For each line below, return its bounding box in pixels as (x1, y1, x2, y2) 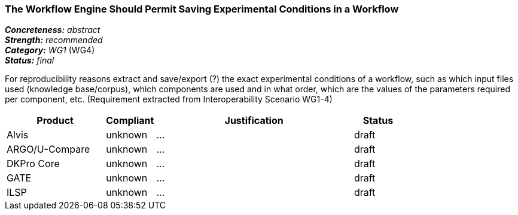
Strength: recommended (5, 35, 103, 46)
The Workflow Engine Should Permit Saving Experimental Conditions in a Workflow (5, 3, 399, 15)
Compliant (106, 114, 154, 127)
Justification (224, 114, 284, 127)
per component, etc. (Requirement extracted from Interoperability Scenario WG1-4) (5, 94, 333, 105)
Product (36, 114, 74, 127)
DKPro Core (7, 158, 60, 170)
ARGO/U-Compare (7, 143, 90, 156)
